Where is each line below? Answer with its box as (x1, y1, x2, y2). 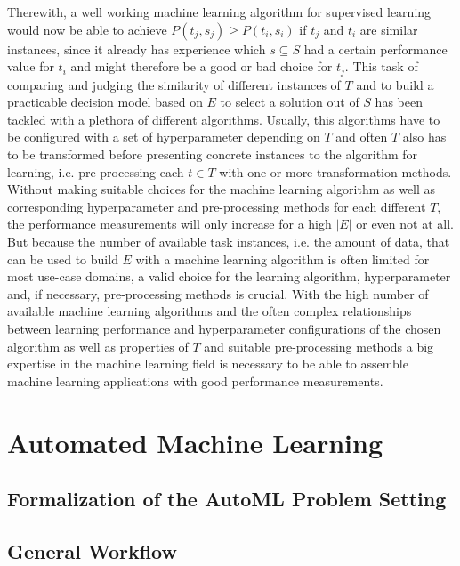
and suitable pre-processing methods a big (204, 336, 434, 355)
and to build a (356, 75, 434, 93)
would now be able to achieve (7, 20, 167, 38)
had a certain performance (303, 39, 448, 58)
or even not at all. (356, 214, 454, 233)
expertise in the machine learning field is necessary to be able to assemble (7, 354, 408, 373)
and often (335, 127, 388, 146)
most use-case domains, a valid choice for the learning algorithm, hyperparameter (7, 267, 451, 286)
